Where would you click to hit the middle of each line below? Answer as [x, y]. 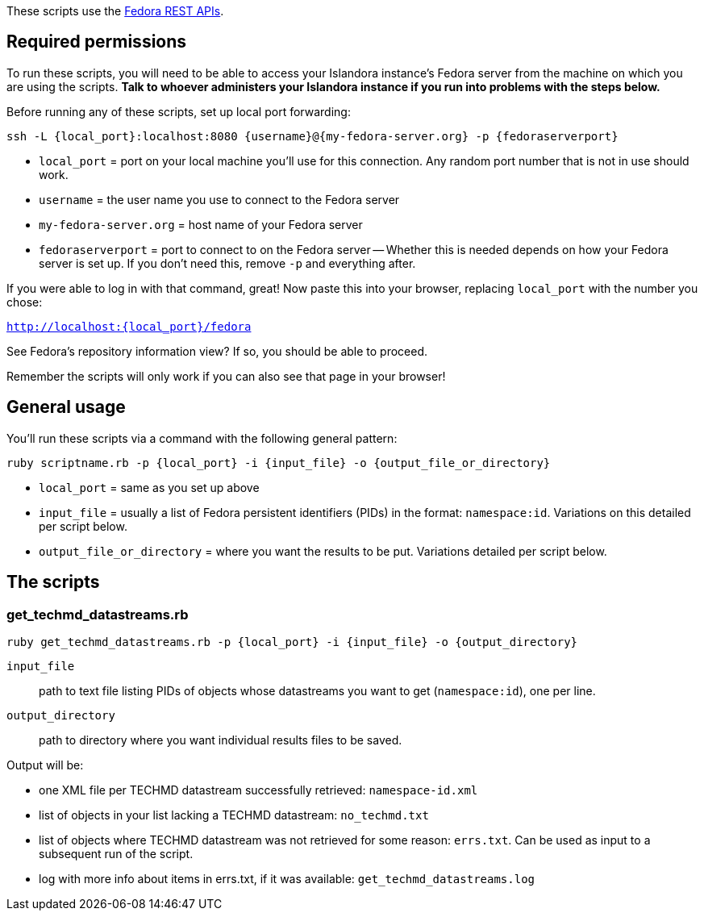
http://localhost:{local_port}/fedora [129, 326]
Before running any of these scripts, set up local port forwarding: [179, 111]
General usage [66, 407]
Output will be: [45, 765]
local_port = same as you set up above [149, 487]
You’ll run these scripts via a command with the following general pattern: [202, 438]
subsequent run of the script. [116, 853]
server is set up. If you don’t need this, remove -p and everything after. [227, 263]
